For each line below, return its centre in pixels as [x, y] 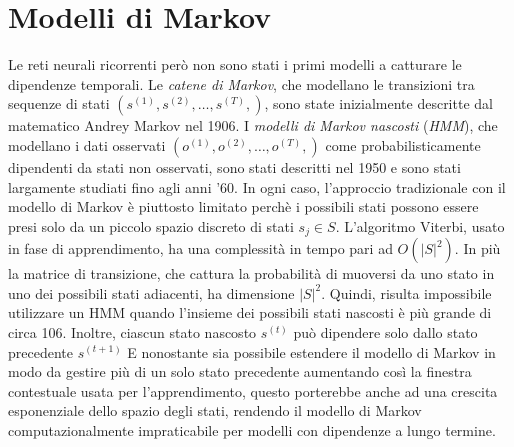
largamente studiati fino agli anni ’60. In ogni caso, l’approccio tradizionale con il [257, 186]
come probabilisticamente [403, 144]
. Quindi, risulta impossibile [406, 292]
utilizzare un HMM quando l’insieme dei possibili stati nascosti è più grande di [250, 312]
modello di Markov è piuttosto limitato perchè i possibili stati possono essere [243, 206]
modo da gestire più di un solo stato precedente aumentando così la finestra [240, 371]
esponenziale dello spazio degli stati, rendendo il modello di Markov [215, 410]
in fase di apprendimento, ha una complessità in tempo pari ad [200, 248]
